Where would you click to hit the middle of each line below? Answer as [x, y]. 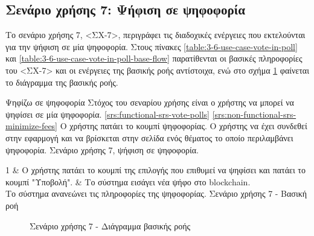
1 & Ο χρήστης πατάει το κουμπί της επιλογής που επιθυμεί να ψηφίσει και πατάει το [155, 170]
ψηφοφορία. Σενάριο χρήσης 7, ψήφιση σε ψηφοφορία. [102, 149]
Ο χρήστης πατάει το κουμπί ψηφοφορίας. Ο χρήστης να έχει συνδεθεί [184, 126]
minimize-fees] [32, 126]
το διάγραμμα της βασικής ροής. [62, 82]
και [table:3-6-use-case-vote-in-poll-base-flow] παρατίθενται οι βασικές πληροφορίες [154, 58]
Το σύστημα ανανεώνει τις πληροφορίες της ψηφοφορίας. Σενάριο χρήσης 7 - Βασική [156, 193]
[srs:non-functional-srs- [254, 114]
